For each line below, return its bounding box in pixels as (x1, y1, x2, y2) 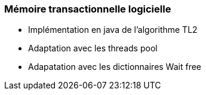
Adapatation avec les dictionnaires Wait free (28, 62, 202, 72)
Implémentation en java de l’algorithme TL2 (28, 24, 198, 35)
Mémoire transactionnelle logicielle (4, 3, 171, 15)
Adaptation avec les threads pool (28, 43, 158, 54)
